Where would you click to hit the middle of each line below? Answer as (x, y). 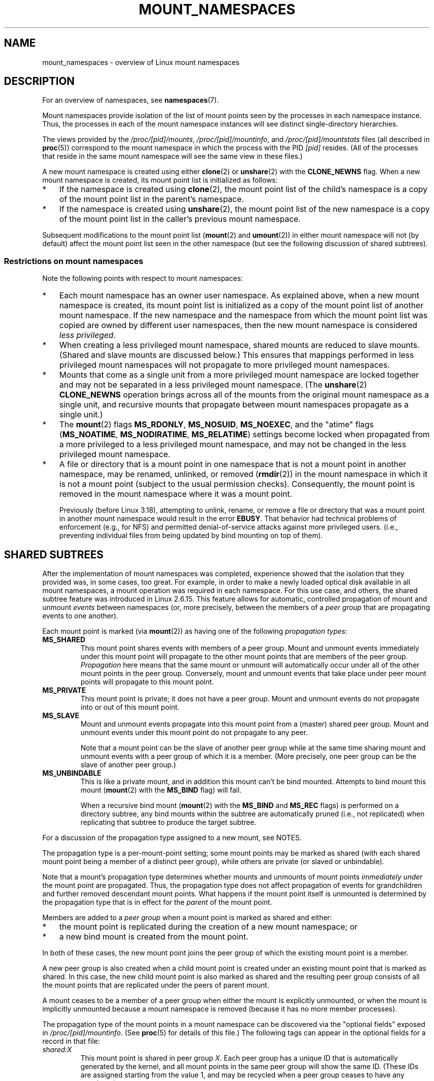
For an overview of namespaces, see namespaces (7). (131, 100)
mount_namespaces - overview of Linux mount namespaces (141, 62)
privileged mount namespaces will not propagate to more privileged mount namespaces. (224, 365)
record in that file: (71, 1041)
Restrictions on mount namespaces (74, 261)
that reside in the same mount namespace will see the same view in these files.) (172, 156)
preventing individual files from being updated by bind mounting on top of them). (191, 536)
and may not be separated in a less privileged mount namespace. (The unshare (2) (213, 385)
